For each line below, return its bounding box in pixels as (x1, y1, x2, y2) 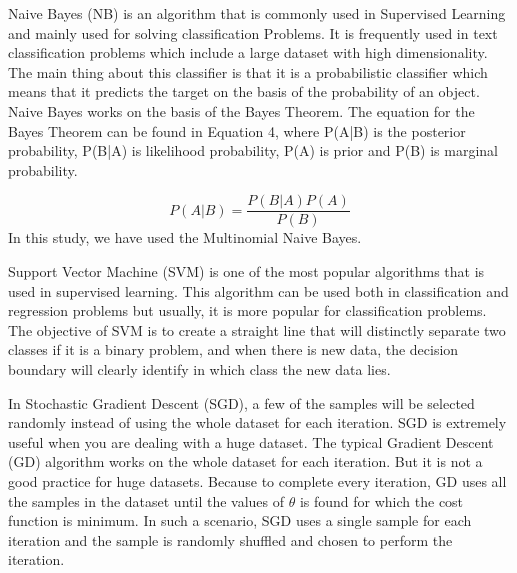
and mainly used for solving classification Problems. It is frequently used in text (8, 22, 498, 43)
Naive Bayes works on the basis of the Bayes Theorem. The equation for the (8, 100, 475, 121)
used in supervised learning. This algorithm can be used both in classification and (8, 280, 509, 301)
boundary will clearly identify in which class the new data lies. (8, 358, 391, 379)
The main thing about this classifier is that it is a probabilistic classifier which (8, 61, 488, 82)
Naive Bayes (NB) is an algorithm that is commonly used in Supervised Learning (8, 3, 506, 23)
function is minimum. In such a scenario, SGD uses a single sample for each (8, 510, 472, 531)
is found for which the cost (299, 490, 464, 511)
